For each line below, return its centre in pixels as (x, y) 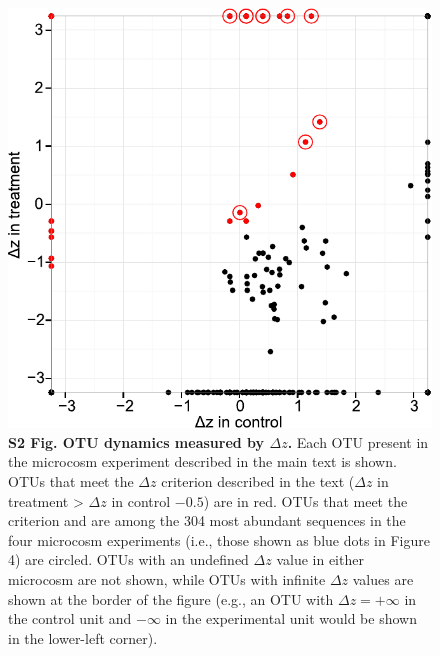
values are (383, 578)
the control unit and (70, 618)
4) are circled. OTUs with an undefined (128, 559)
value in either (320, 559)
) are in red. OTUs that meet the (305, 500)
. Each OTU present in (358, 441)
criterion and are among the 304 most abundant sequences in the (207, 520)
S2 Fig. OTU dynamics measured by (136, 441)
